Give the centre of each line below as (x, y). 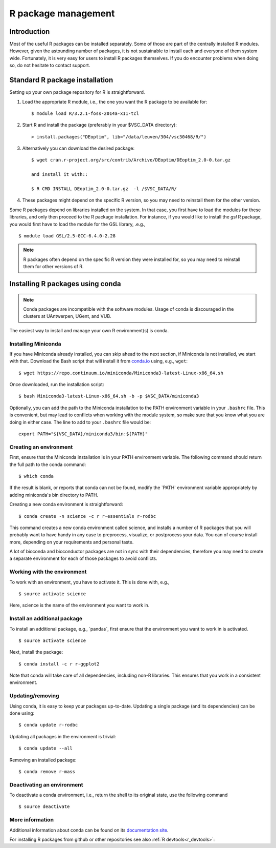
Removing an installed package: (43, 760)
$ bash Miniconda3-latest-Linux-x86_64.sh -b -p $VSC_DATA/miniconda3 (109, 396)
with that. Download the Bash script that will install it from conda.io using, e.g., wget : (99, 361)
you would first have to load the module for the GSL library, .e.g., (77, 224)
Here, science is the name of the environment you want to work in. (79, 605)
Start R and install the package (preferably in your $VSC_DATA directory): (100, 125)
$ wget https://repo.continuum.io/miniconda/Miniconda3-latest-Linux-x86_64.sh (121, 373)
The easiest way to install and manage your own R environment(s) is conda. (89, 330)
